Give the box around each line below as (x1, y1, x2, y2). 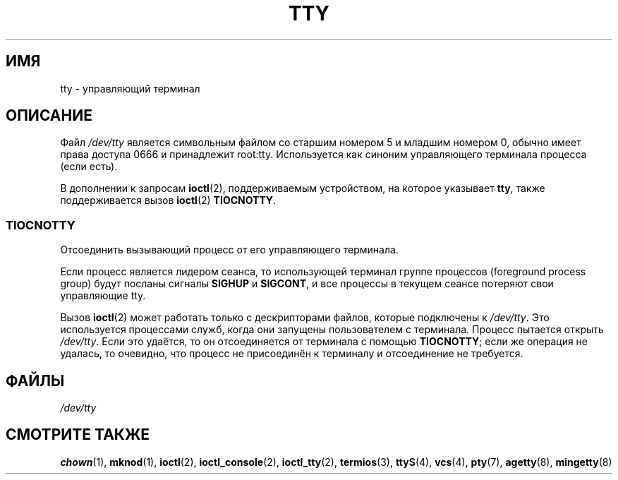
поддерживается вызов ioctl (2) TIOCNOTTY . (60, 194, 277, 207)
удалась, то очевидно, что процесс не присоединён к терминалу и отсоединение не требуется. (60, 347, 523, 360)
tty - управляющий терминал (60, 82, 200, 95)
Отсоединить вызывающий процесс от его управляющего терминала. (60, 244, 399, 256)
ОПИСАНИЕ (6, 107, 92, 125)
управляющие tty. (60, 289, 146, 302)
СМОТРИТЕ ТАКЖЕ (6, 426, 150, 444)
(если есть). (60, 160, 118, 173)
